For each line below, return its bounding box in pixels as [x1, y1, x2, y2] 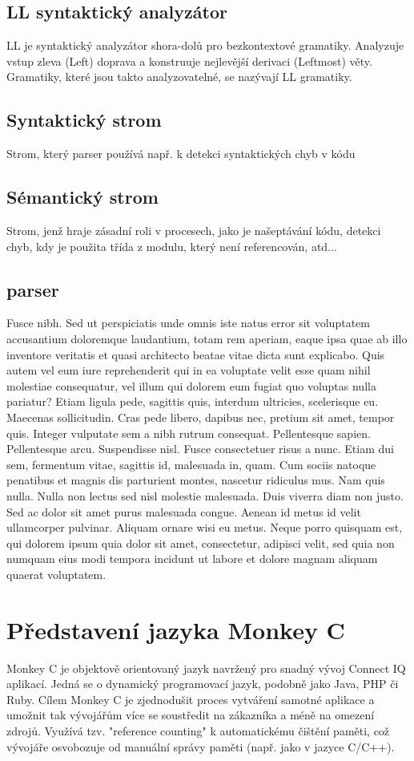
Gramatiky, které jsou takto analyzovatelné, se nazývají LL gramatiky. [6, 68, 352, 85]
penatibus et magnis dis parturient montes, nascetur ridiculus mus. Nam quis [6, 472, 385, 488]
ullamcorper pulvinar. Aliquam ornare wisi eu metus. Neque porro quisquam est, [6, 519, 403, 536]
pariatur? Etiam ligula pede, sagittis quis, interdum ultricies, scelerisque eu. [6, 393, 379, 410]
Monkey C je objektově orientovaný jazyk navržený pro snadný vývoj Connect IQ [6, 659, 406, 676]
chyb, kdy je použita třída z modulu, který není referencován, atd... [6, 237, 337, 254]
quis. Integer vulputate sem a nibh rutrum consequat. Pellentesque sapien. [6, 424, 371, 441]
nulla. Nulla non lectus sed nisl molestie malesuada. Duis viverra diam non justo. [6, 487, 404, 504]
